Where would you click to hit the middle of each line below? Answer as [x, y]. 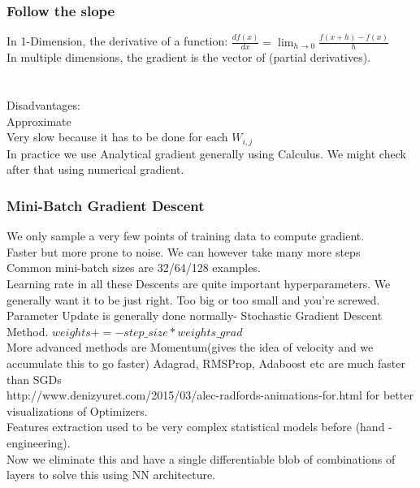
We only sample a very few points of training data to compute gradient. [186, 236]
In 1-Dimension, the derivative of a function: [117, 41]
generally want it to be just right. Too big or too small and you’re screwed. [193, 299]
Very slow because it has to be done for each [117, 137]
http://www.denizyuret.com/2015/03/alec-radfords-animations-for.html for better [210, 395]
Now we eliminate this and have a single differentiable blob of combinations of [201, 458]
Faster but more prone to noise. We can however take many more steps [184, 251]
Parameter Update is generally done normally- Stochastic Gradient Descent [195, 315]
